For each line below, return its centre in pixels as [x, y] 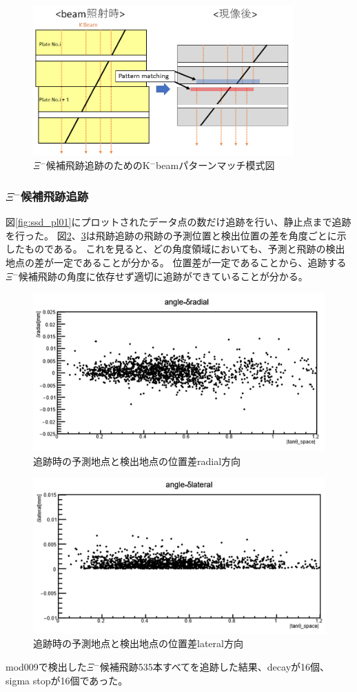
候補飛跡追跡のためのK [98, 165]
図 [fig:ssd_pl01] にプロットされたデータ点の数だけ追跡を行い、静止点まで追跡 [178, 222]
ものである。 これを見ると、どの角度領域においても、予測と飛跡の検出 [185, 249]
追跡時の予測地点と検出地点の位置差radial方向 [137, 461]
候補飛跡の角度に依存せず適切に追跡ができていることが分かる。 [163, 276]
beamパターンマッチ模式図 [215, 165]
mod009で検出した [46, 667]
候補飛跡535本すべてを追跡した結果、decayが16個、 [215, 667]
